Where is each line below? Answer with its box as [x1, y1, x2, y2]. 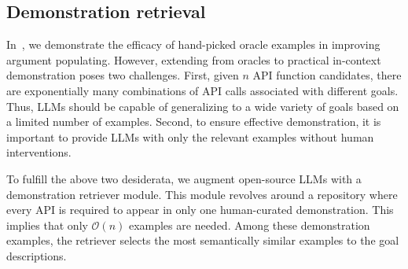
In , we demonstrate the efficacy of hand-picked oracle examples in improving [6, 36, 380, 53]
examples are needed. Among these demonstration [128, 216, 370, 233]
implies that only [6, 216, 88, 233]
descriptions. [6, 247, 67, 263]
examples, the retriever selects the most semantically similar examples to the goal [6, 232, 399, 249]
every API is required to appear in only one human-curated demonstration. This [6, 201, 394, 218]
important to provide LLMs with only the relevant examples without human [6, 128, 374, 145]
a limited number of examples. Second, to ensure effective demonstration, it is [6, 113, 381, 130]
